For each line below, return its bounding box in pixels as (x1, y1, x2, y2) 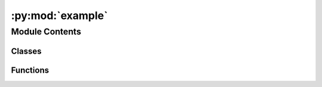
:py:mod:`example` (11, 9, 108, 22)
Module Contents (11, 26, 82, 37)
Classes (11, 46, 42, 56)
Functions (11, 65, 49, 75)
